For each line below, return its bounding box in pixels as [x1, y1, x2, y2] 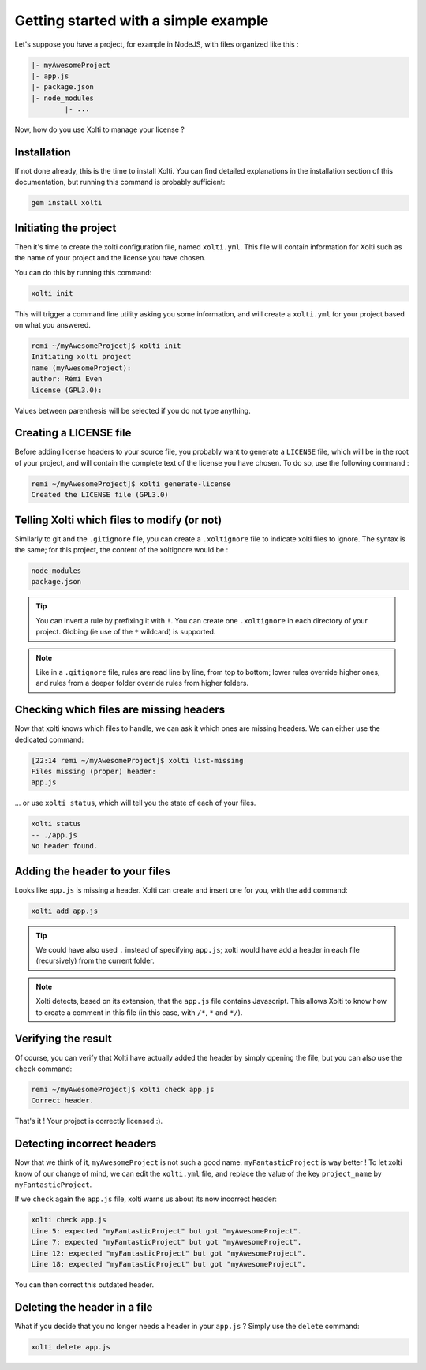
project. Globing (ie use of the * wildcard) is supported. [35, 627, 216, 637]
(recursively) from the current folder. [35, 956, 155, 966]
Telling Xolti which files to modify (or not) [14, 513, 222, 526]
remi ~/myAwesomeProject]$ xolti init [31, 341, 181, 350]
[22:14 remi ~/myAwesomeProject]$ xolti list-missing [31, 756, 244, 765]
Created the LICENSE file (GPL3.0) [31, 490, 169, 500]
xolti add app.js [31, 906, 99, 915]
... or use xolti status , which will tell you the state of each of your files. [14, 798, 256, 808]
